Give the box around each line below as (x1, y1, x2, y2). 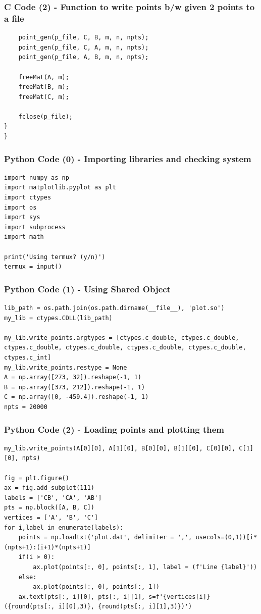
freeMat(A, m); (18, 73, 69, 81)
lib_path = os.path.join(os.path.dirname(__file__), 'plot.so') (4, 304, 225, 312)
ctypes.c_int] (4, 354, 51, 362)
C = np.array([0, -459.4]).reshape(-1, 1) (4, 393, 149, 401)
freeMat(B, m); (18, 83, 69, 91)
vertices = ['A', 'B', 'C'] (4, 514, 98, 521)
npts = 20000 (4, 403, 47, 411)
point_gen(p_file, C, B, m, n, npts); (18, 34, 149, 41)
